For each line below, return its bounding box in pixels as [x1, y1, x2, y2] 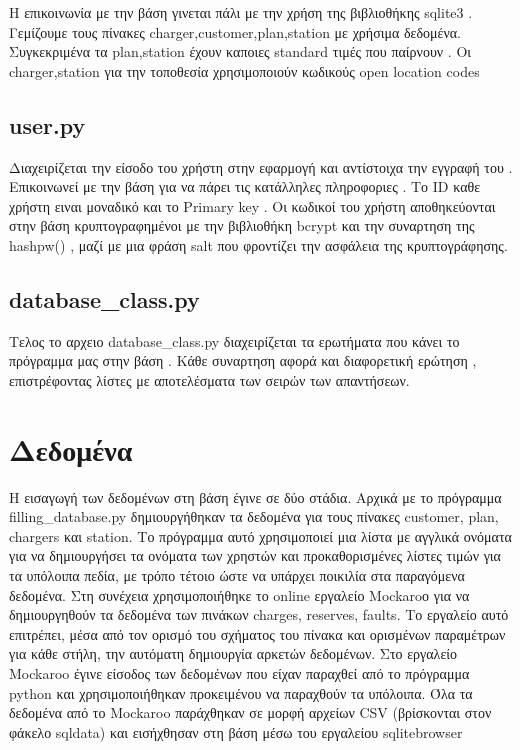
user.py [9, 109, 86, 140]
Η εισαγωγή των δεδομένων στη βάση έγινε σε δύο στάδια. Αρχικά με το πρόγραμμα [9, 486, 502, 507]
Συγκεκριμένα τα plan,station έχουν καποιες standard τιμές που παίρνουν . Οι [9, 41, 472, 62]
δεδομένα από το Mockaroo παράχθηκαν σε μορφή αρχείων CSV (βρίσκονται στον [9, 702, 492, 723]
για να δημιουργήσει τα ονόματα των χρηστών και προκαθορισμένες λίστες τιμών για [9, 545, 501, 566]
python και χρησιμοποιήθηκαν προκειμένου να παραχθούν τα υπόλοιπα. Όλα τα [9, 682, 473, 703]
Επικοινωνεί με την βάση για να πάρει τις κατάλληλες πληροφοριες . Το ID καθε [9, 176, 481, 197]
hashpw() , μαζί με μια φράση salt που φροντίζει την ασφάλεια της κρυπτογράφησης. [9, 234, 508, 255]
